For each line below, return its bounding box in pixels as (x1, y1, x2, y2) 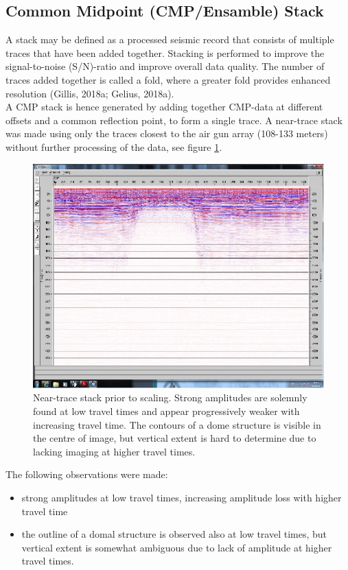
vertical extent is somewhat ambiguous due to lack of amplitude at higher (21, 540, 332, 554)
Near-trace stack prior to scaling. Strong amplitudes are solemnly (33, 390, 308, 405)
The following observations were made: (5, 467, 168, 482)
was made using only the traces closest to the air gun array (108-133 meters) (5, 126, 328, 141)
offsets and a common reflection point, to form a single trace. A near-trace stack (5, 112, 343, 127)
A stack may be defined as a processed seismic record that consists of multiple (5, 32, 334, 47)
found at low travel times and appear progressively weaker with (33, 404, 300, 418)
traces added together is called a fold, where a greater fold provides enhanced (5, 72, 331, 86)
